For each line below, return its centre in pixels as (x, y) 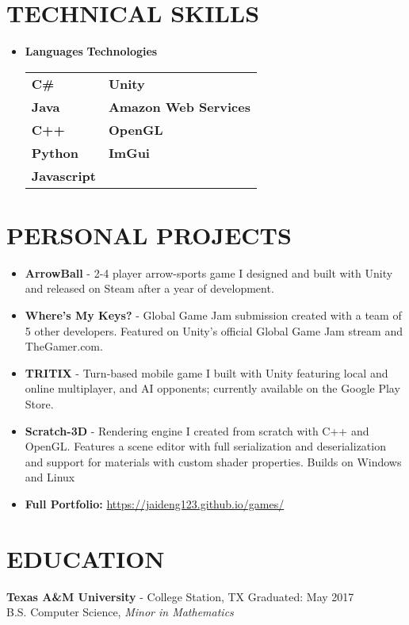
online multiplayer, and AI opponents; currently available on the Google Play (212, 388)
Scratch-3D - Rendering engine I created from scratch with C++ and (197, 430)
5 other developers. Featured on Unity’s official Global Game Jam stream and (214, 330)
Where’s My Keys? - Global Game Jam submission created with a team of (213, 315)
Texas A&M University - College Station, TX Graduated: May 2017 (180, 596)
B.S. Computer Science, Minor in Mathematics (120, 612)
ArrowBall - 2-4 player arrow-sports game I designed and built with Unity (209, 272)
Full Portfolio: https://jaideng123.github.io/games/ (155, 503)
